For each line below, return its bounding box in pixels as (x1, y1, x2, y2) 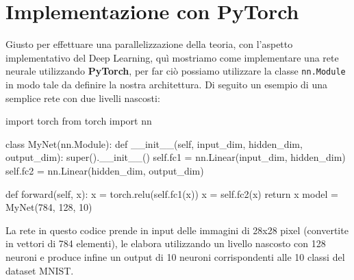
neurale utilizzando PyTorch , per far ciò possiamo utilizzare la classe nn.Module (5, 64, 346, 78)
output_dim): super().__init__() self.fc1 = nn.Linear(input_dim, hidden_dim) (5, 150, 346, 164)
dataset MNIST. (5, 263, 74, 277)
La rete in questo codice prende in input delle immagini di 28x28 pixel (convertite (5, 222, 349, 237)
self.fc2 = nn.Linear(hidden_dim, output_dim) (5, 163, 204, 177)
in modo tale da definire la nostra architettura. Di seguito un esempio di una (5, 77, 327, 91)
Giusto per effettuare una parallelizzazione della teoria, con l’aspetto (5, 37, 293, 51)
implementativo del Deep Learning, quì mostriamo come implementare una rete (5, 50, 339, 64)
